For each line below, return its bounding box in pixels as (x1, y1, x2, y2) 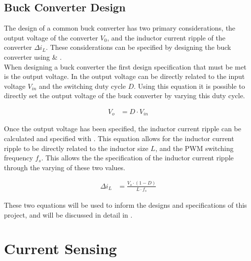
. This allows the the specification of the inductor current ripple (41, 152, 234, 163)
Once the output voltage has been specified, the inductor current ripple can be (4, 123, 241, 134)
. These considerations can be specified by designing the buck (46, 42, 231, 52)
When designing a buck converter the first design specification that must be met (4, 61, 247, 72)
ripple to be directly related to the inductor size (4, 143, 148, 153)
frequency (4, 152, 33, 163)
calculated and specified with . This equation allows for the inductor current (4, 133, 234, 144)
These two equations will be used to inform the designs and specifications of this (4, 199, 247, 210)
